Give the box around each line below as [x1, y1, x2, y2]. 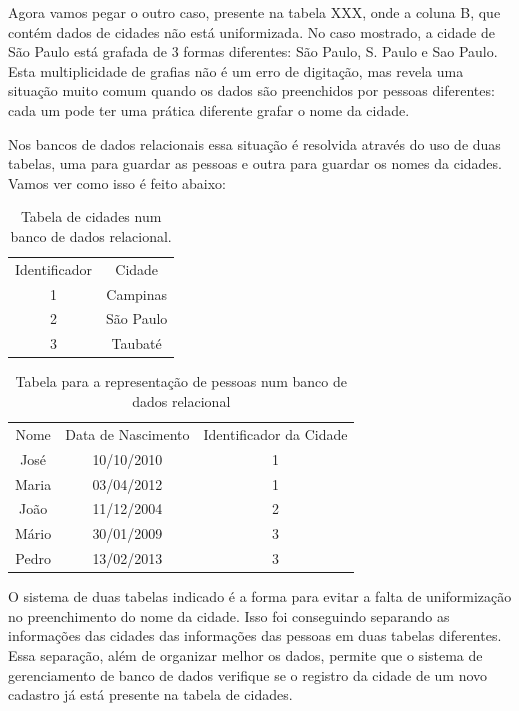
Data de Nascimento [65, 423, 190, 444]
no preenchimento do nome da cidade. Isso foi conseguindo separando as [8, 605, 450, 626]
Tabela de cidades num [20, 206, 162, 227]
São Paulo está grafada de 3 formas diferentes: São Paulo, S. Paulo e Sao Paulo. [8, 41, 498, 62]
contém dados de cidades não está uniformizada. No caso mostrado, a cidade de [8, 21, 495, 42]
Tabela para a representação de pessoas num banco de [15, 371, 347, 392]
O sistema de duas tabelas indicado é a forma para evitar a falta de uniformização [8, 586, 512, 607]
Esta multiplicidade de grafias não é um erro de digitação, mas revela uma [8, 60, 464, 81]
